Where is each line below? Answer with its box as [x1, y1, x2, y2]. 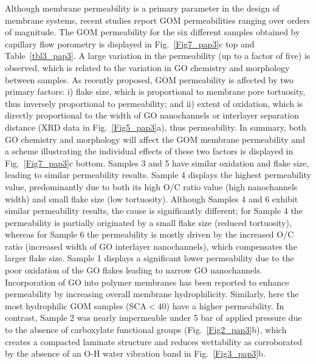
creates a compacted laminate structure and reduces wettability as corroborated [5, 335, 302, 348]
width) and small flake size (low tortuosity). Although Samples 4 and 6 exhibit [5, 192, 298, 205]
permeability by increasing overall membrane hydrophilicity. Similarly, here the [5, 287, 299, 300]
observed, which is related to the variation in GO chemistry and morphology [5, 61, 290, 74]
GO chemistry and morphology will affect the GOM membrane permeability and [5, 132, 305, 145]
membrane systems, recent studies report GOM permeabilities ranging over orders [5, 13, 311, 26]
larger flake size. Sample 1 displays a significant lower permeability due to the [5, 252, 294, 264]
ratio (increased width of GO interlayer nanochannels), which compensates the [5, 239, 297, 252]
